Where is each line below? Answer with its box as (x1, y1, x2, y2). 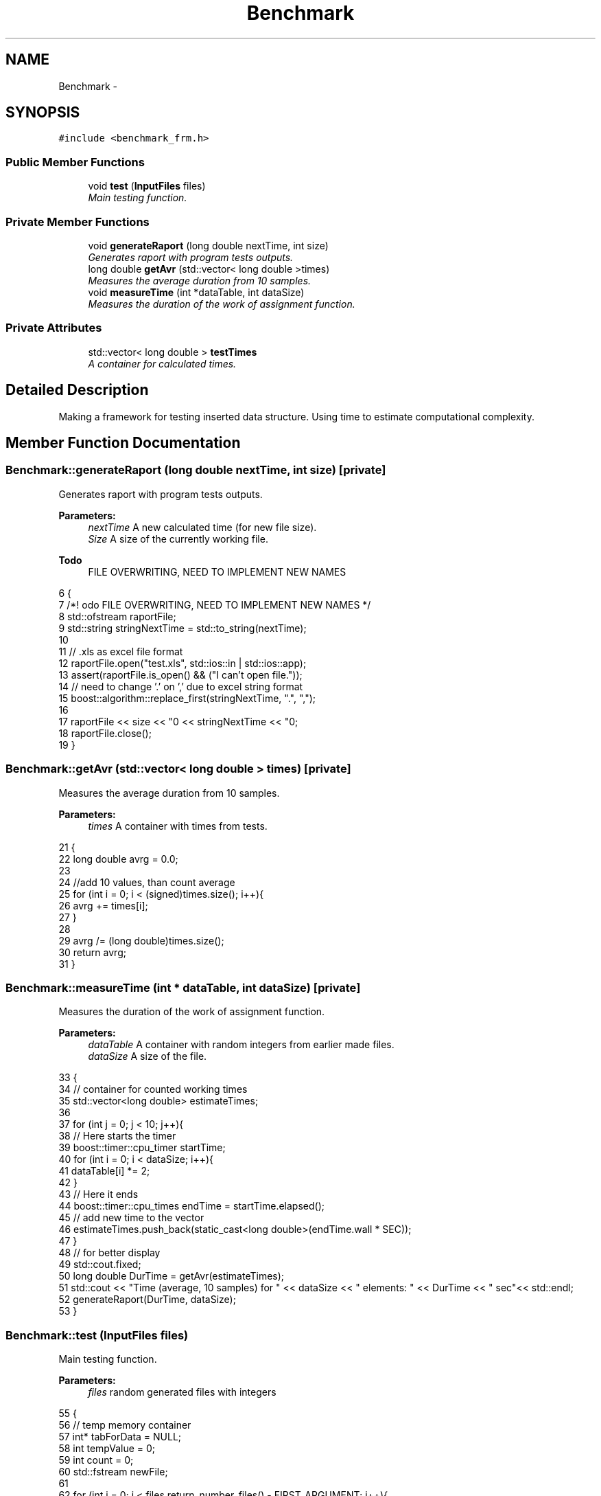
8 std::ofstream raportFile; (58, 610, 176, 622)
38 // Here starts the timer (58, 1130, 176, 1142)
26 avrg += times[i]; (58, 899, 148, 911)
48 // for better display (58, 1247, 161, 1259)
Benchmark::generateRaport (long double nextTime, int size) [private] (5, 463, 386, 477)
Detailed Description (5, 381, 149, 399)
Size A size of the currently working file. (88, 532, 268, 545)
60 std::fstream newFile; (58, 1466, 168, 1477)
